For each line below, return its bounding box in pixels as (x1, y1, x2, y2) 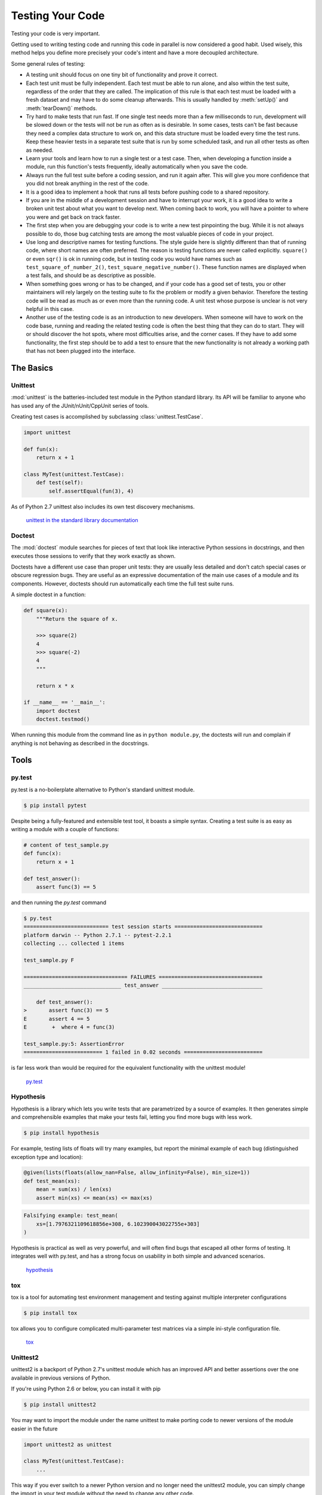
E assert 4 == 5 (23, 1015, 90, 1022)
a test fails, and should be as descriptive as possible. (26, 272, 156, 279)
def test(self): (36, 479, 83, 486)
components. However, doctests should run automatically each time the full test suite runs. (11, 580, 234, 587)
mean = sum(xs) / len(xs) (36, 1186, 112, 1193)
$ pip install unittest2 (23, 1401, 97, 1408)
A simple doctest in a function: (11, 591, 86, 598)
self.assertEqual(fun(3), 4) (48, 487, 134, 495)
